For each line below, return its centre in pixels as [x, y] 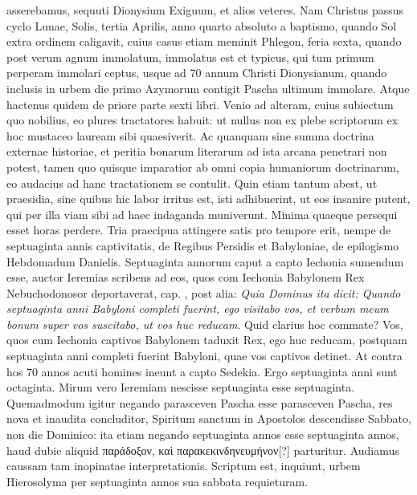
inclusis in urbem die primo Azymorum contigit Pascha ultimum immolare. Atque [208, 88]
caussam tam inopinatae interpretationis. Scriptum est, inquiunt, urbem [184, 466]
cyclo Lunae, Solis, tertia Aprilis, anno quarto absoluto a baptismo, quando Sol [202, 25]
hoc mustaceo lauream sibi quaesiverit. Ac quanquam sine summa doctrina [190, 135]
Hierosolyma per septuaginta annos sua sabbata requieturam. [157, 481]
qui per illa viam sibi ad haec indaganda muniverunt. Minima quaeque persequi [202, 214]
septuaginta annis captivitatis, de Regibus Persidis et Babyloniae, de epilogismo [203, 245]
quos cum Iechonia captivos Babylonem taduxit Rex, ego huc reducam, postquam [207, 340]
